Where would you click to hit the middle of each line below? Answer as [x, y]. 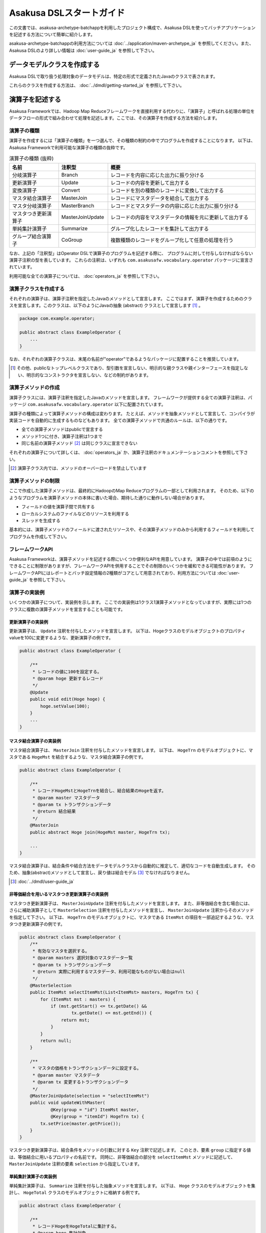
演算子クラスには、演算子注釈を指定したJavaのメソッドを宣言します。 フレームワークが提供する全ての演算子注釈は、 [129, 398]
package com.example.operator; [57, 319]
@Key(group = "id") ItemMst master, [95, 1109]
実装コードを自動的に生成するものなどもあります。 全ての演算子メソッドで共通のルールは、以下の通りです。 [119, 420]
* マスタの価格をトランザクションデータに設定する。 [87, 1068]
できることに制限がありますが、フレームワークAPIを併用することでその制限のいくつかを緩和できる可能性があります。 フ [131, 566]
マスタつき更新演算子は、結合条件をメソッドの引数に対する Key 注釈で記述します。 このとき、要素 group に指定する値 [130, 1150]
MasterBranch [78, 206]
